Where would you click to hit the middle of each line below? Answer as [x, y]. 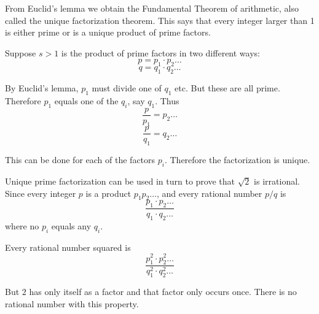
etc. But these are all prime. [227, 87]
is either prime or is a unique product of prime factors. [108, 32]
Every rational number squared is [68, 247]
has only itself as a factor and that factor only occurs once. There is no [163, 292]
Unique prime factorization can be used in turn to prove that [120, 181]
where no [22, 226]
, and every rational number [210, 193]
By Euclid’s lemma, [42, 87]
